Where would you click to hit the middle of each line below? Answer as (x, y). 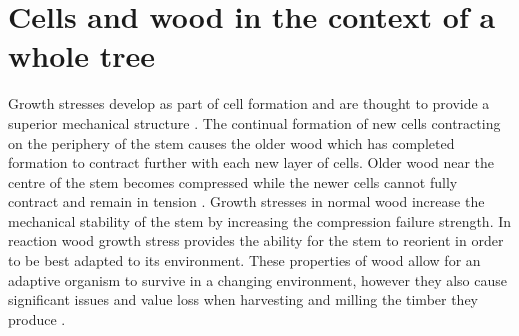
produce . (37, 318)
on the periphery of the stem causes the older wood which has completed (231, 142)
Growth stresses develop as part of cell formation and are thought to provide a (249, 103)
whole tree (81, 55)
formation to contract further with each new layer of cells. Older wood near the (251, 162)
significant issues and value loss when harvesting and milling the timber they (243, 299)
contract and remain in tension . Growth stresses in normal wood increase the (246, 201)
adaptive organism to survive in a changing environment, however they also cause (257, 279)
